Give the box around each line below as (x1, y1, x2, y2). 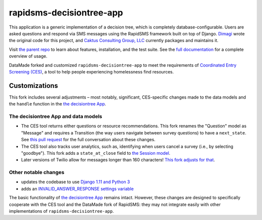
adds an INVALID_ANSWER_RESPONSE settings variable (21, 186, 134, 191)
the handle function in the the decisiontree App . (9, 101, 106, 107)
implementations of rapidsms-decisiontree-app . (9, 208, 114, 214)
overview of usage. (9, 53, 48, 59)
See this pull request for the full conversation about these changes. (21, 137, 156, 143)
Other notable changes (9, 169, 65, 176)
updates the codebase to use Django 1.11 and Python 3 (21, 179, 131, 185)
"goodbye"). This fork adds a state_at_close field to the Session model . (21, 150, 171, 156)
